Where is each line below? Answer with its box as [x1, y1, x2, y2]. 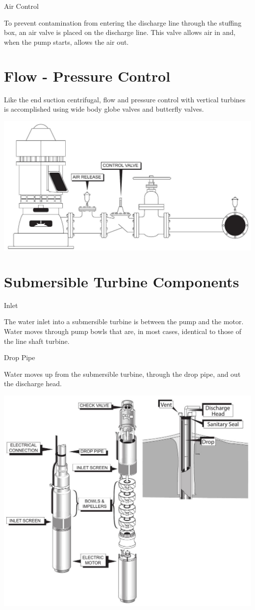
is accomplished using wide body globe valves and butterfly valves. [4, 104, 204, 114]
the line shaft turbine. [4, 335, 70, 346]
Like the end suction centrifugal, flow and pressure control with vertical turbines [4, 94, 246, 104]
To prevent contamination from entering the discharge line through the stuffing [4, 17, 242, 28]
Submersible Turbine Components [4, 271, 239, 291]
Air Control [4, 1, 39, 11]
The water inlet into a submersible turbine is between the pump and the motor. [4, 316, 244, 327]
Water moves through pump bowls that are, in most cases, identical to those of [4, 326, 241, 336]
